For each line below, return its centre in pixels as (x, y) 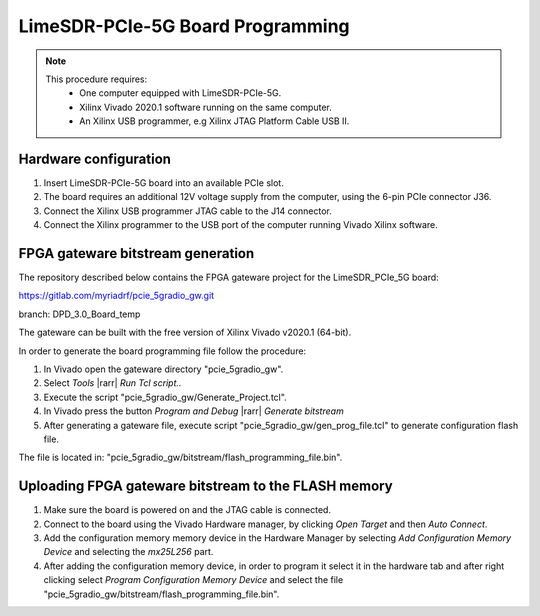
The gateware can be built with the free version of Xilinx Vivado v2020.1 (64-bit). (185, 332)
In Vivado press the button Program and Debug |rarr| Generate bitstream (193, 411)
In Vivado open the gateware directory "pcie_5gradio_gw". (163, 369)
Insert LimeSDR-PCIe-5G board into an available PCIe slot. (163, 183)
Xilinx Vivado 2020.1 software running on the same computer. (205, 107)
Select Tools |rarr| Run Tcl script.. (112, 383)
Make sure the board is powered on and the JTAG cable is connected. (187, 510)
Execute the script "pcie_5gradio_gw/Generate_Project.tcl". (165, 397)
